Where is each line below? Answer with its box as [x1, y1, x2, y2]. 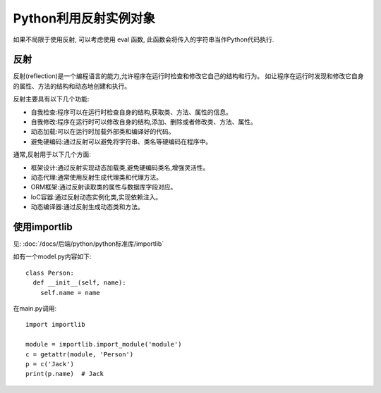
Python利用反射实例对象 [13, 11, 155, 26]
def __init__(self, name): [32, 279, 126, 287]
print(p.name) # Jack [25, 370, 104, 378]
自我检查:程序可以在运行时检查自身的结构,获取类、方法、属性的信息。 [30, 108, 233, 116]
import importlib [25, 320, 85, 329]
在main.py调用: [13, 304, 57, 313]
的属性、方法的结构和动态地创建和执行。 [13, 82, 131, 90]
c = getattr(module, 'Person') [25, 350, 134, 358]
